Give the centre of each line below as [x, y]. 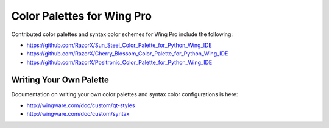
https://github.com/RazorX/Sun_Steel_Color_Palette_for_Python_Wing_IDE [119, 45]
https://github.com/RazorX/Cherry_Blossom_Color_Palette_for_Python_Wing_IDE [127, 54]
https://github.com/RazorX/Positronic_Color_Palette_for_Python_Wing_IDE [119, 62]
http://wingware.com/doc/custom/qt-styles [81, 105]
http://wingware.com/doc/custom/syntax [78, 114]
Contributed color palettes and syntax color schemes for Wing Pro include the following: [122, 34]
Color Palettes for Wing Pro [82, 16]
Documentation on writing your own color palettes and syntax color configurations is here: [125, 94]
